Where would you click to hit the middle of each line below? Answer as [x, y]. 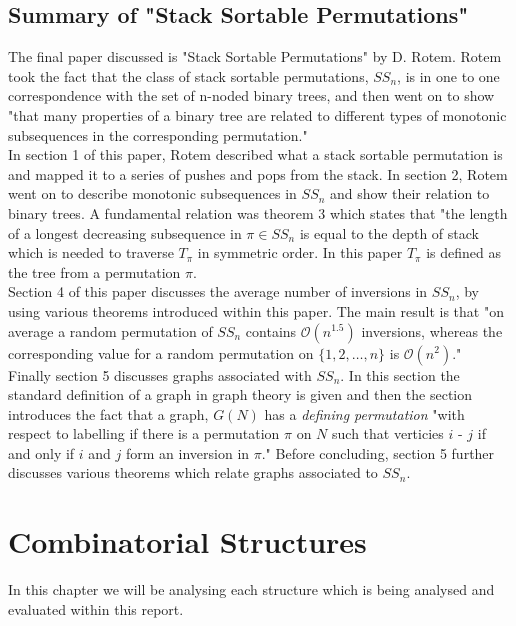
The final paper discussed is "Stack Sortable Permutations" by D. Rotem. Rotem [255, 56]
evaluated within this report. [96, 608]
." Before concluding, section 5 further [378, 452]
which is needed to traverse [91, 252]
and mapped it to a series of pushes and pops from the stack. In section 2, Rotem [258, 173]
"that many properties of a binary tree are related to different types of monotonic [257, 114]
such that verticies [388, 433]
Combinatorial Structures [187, 541]
